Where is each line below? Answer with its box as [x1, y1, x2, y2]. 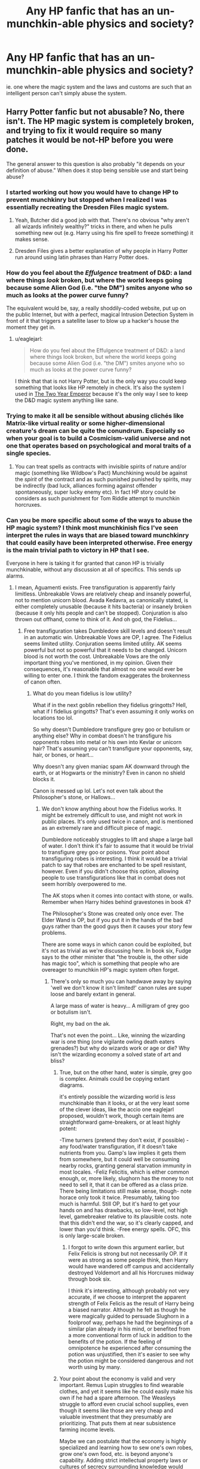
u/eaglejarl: [14, 335, 43, 343]
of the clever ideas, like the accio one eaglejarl [59, 1105, 174, 1113]
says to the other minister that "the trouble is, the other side [41, 953, 189, 960]
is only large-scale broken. [59, 1232, 125, 1239]
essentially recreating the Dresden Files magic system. [6, 202, 169, 211]
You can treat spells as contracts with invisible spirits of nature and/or [14, 463, 187, 470]
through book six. [68, 1275, 112, 1283]
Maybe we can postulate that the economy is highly [59, 1437, 187, 1444]
